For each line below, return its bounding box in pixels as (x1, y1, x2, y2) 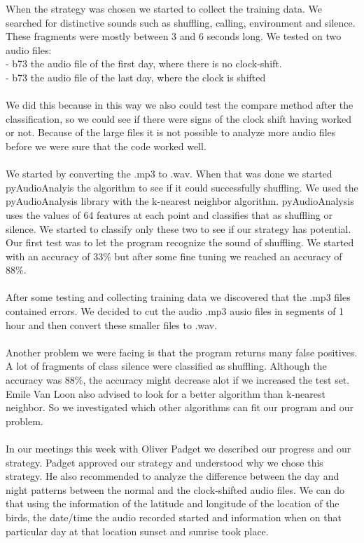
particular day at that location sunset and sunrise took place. (6, 523, 269, 538)
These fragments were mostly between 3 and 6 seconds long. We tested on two (6, 29, 342, 43)
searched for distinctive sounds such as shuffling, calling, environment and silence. (6, 15, 356, 29)
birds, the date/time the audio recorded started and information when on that (6, 509, 342, 524)
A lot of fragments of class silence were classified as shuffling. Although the (6, 358, 327, 373)
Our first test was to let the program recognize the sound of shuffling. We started (6, 235, 354, 250)
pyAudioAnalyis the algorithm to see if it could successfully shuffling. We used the (6, 180, 358, 194)
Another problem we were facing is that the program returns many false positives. (6, 344, 358, 359)
